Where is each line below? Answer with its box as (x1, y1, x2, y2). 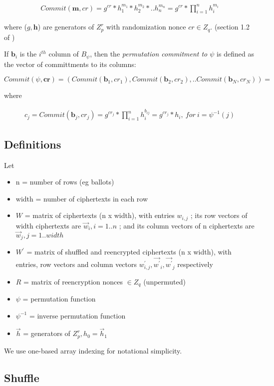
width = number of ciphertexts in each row (15, 193, 148, 203)
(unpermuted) (143, 276, 186, 286)
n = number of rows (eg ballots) (15, 176, 114, 187)
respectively (177, 259, 213, 269)
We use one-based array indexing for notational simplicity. (4, 345, 182, 355)
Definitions (4, 136, 61, 151)
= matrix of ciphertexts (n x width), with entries (24, 210, 175, 220)
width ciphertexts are (15, 220, 81, 230)
